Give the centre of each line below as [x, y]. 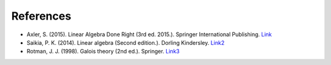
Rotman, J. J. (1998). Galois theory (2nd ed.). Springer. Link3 [103, 52]
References [41, 16]
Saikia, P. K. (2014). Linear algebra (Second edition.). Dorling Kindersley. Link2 [126, 42]
